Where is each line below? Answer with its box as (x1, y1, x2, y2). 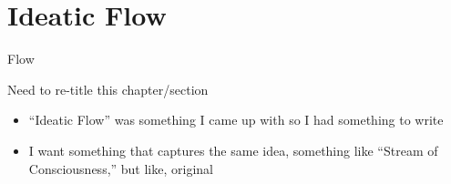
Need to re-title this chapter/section (7, 79, 209, 98)
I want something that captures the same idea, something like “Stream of (28, 140, 438, 159)
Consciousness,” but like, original (28, 158, 213, 178)
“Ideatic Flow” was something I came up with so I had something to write (28, 110, 444, 129)
